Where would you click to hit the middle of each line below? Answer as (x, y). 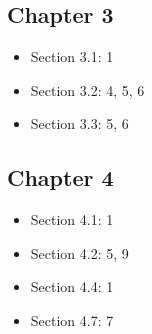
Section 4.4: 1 (72, 286)
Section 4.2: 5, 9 (79, 252)
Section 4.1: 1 (72, 219)
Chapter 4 (60, 177)
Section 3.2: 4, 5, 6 (87, 89)
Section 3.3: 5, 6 (79, 123)
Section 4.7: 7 (72, 319)
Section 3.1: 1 (72, 56)
